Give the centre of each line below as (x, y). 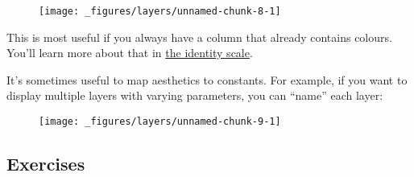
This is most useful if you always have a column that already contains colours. (199, 37)
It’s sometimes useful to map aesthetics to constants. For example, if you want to (207, 79)
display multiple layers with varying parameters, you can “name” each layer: (195, 95)
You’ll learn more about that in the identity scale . (130, 53)
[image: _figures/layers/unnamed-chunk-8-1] (160, 11)
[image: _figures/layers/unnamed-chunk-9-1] (160, 122)
